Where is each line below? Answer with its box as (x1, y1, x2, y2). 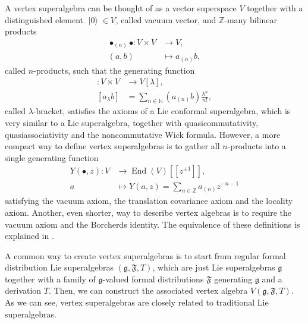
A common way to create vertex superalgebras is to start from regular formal (5, 249, 286, 262)
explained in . (5, 229, 54, 242)
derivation (5, 284, 42, 297)
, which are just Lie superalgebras (152, 261, 275, 273)
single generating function (5, 151, 99, 163)
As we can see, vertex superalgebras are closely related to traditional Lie (5, 296, 269, 309)
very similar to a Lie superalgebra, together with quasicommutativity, (5, 117, 259, 128)
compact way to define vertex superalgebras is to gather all (5, 140, 220, 152)
